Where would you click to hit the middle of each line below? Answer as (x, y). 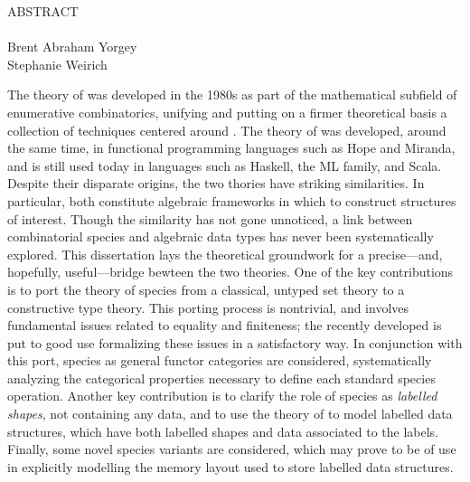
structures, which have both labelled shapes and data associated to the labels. (223, 431)
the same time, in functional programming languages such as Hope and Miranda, (231, 148)
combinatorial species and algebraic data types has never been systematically (221, 236)
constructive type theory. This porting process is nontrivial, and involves (208, 307)
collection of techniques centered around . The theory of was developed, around (227, 130)
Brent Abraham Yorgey (72, 47)
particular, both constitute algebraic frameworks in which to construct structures (232, 200)
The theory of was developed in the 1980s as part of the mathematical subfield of (232, 95)
